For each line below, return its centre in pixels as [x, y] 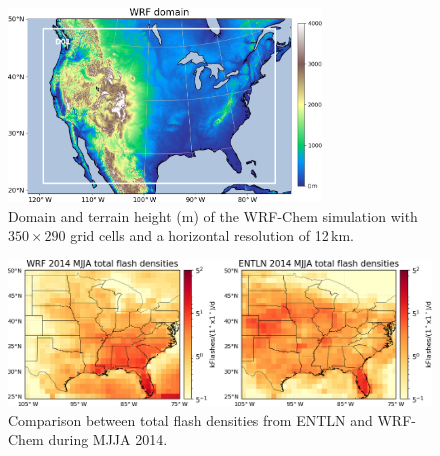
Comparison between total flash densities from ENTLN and [190, 419]
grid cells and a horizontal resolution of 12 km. [212, 235]
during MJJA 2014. [108, 439]
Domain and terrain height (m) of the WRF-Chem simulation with [213, 215]
